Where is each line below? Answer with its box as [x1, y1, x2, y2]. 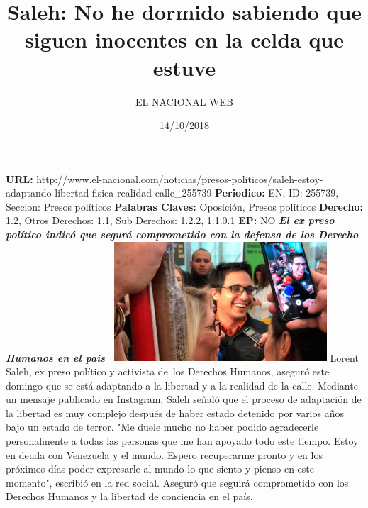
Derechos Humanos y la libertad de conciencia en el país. [6, 489, 253, 504]
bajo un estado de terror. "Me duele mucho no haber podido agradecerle [6, 419, 319, 434]
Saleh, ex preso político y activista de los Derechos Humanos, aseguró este [6, 364, 330, 378]
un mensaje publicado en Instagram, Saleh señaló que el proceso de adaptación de [6, 392, 362, 407]
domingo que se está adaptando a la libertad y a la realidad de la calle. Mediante [6, 377, 358, 392]
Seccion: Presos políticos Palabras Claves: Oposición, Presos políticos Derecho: [6, 199, 363, 214]
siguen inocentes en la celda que [24, 25, 345, 54]
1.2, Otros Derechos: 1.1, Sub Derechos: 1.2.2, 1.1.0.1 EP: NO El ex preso [6, 213, 335, 228]
